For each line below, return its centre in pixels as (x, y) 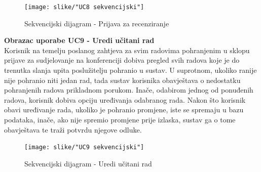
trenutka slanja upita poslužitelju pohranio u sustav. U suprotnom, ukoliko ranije (130, 70)
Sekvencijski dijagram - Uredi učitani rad (88, 163)
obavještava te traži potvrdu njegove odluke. (73, 129)
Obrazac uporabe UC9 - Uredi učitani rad (79, 40)
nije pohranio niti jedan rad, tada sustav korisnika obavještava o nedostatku (122, 80)
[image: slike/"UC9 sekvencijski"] (84, 147)
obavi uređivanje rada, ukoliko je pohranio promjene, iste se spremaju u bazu (124, 110)
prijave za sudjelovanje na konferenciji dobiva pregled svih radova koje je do (122, 60)
